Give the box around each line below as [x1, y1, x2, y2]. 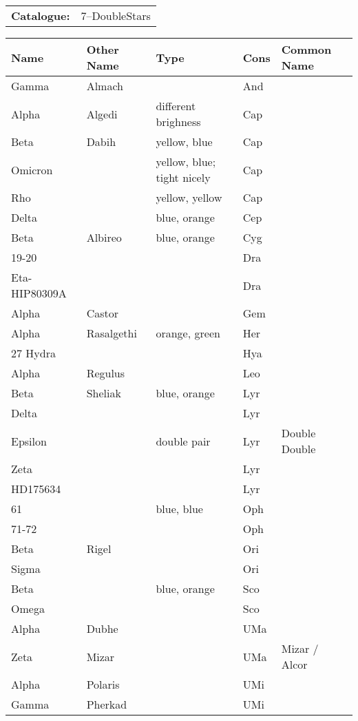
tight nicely [156, 169, 211, 185]
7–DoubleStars [81, 8, 151, 23]
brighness [156, 114, 201, 129]
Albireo [86, 229, 122, 245]
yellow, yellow [156, 189, 222, 205]
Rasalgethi [86, 325, 137, 341]
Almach [86, 78, 123, 94]
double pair [156, 432, 211, 449]
